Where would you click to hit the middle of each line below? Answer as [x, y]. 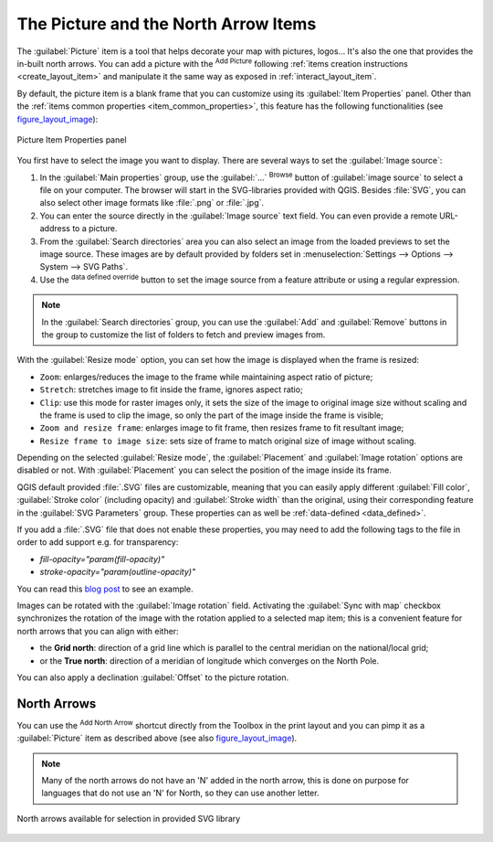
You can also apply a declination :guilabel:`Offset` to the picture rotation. [153, 677]
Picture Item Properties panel [72, 139]
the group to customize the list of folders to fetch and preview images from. [184, 335]
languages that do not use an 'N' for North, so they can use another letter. [180, 793]
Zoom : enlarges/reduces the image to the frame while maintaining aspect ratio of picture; [206, 377]
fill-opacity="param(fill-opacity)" [102, 559]
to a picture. [94, 229]
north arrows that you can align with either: [98, 631]
